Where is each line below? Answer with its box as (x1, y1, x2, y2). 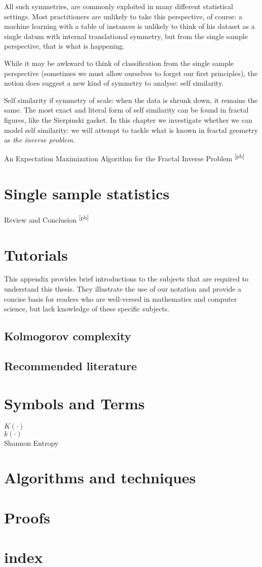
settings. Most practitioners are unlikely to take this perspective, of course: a (4, 11, 243, 21)
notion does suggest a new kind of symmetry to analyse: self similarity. (4, 78, 224, 88)
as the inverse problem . (4, 134, 75, 145)
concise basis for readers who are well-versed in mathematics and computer (4, 293, 237, 304)
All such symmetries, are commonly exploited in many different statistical (4, 1, 233, 11)
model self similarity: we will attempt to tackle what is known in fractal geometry (4, 124, 258, 135)
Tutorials (4, 244, 68, 265)
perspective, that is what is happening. (4, 41, 125, 51)
